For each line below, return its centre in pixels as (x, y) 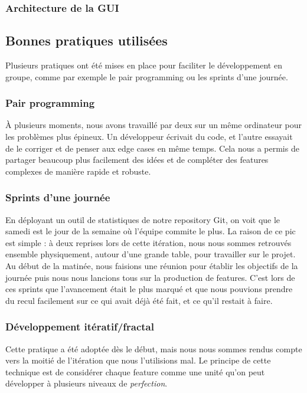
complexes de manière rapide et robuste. (78, 171)
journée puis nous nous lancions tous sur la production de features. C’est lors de (150, 277)
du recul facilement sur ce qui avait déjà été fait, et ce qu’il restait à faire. (139, 300)
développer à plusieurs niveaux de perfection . (86, 383)
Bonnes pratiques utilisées (86, 40)
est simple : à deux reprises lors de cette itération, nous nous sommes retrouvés (148, 242)
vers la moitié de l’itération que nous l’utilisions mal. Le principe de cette (138, 360)
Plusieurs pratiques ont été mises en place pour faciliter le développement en (144, 65)
